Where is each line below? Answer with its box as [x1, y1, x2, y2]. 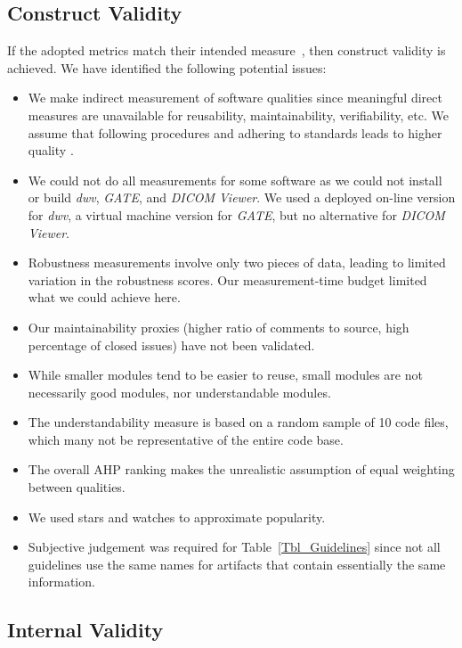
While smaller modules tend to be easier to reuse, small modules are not [28, 365, 423, 384]
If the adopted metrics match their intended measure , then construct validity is [7, 41, 446, 60]
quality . [28, 141, 74, 160]
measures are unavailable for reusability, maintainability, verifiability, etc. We [28, 105, 450, 124]
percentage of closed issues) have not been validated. [28, 335, 315, 354]
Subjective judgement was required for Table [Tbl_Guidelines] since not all [28, 537, 441, 556]
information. [28, 572, 95, 591]
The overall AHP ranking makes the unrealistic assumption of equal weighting [28, 460, 455, 479]
